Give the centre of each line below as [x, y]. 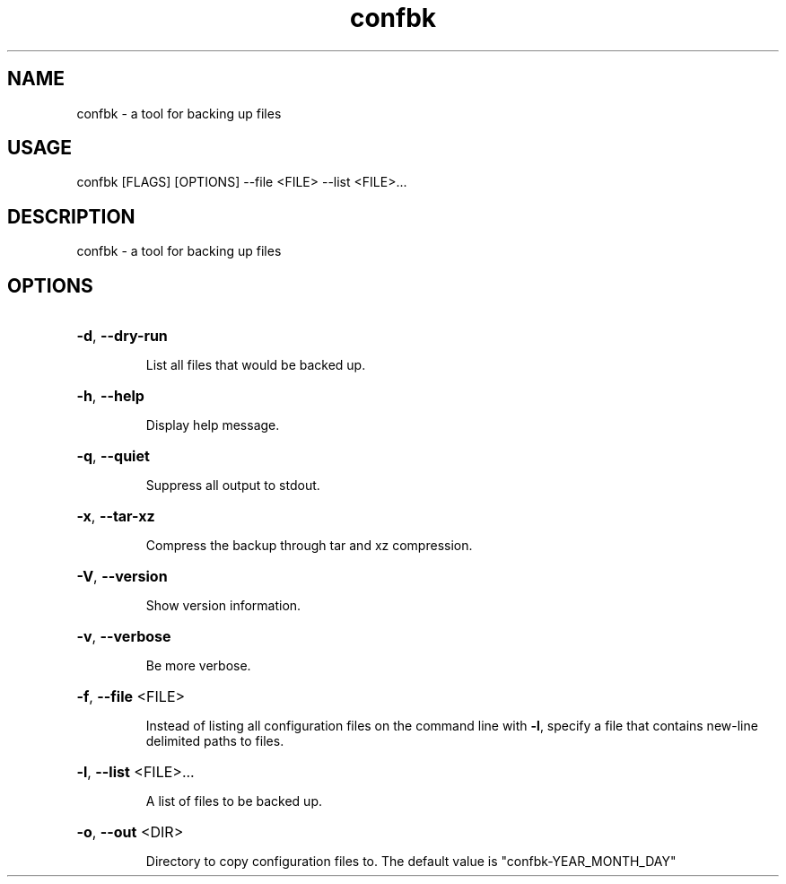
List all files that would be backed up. [256, 365]
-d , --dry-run [122, 336]
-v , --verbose [124, 637]
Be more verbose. [198, 666]
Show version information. [223, 606]
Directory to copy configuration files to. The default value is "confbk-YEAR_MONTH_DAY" [411, 862]
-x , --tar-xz [116, 516]
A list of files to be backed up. [234, 801]
